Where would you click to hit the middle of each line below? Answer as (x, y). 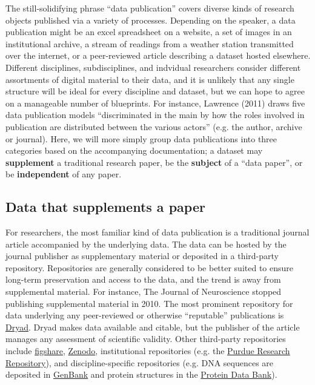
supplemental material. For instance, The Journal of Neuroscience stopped (144, 291)
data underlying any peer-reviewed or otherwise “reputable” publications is (145, 315)
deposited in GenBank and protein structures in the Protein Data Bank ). (141, 374)
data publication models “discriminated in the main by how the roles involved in (155, 115)
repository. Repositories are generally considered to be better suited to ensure (150, 267)
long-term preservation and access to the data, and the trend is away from (143, 279)
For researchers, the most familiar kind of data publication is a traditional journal (157, 232)
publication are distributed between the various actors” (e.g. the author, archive (154, 126)
